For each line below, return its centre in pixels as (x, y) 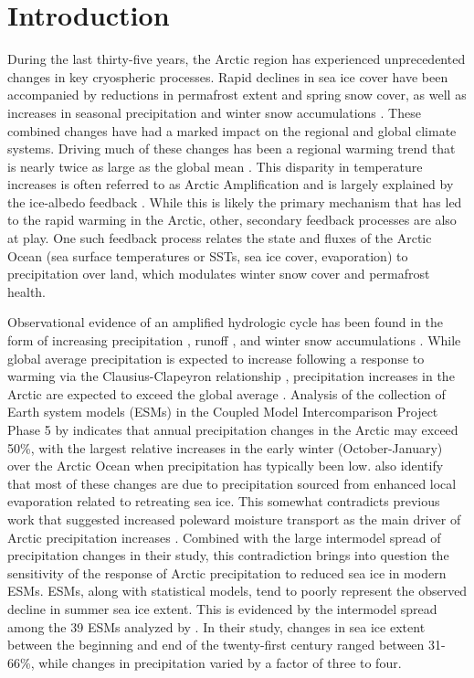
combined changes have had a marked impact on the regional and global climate (232, 130)
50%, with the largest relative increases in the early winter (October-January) (225, 447)
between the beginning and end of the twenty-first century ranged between (216, 645)
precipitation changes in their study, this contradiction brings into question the (228, 555)
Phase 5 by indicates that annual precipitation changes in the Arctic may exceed (233, 429)
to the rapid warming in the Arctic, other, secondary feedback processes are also (232, 220)
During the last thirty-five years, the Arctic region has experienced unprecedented (237, 59)
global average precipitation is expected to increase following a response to (216, 358)
